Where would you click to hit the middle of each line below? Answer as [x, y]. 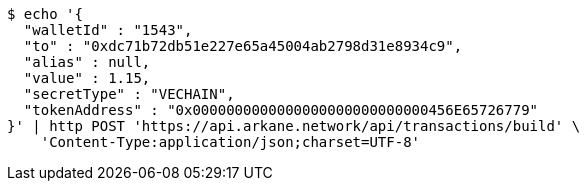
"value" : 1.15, [87, 78]
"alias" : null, [87, 62]
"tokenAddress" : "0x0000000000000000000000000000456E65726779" [281, 110]
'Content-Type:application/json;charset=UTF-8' [230, 142]
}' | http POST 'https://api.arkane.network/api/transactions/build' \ [294, 126]
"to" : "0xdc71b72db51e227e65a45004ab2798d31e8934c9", [243, 46]
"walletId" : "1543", [108, 30]
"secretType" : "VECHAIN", [129, 94]
